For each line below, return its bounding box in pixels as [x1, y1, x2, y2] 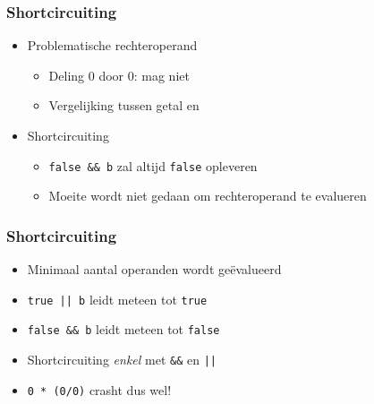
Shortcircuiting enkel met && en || [27, 349, 217, 368]
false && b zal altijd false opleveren [48, 156, 258, 175]
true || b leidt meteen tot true [27, 289, 208, 308]
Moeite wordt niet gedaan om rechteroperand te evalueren [48, 186, 367, 205]
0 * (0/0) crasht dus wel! [27, 380, 172, 399]
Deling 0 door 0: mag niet [48, 65, 190, 84]
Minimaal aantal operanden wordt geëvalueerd [27, 260, 282, 279]
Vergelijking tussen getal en [48, 96, 200, 115]
